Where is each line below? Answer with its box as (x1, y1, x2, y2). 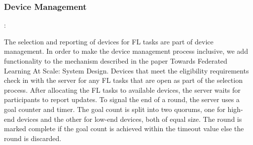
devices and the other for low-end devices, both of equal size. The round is (17, 113, 242, 124)
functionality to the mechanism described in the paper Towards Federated (4, 56, 227, 66)
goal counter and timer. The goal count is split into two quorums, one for (4, 104, 225, 114)
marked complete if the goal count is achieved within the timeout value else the (4, 123, 244, 134)
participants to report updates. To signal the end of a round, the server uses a (4, 94, 240, 105)
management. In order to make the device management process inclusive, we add (4, 46, 248, 56)
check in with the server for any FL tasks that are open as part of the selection (4, 75, 243, 85)
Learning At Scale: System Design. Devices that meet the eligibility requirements (4, 65, 249, 75)
